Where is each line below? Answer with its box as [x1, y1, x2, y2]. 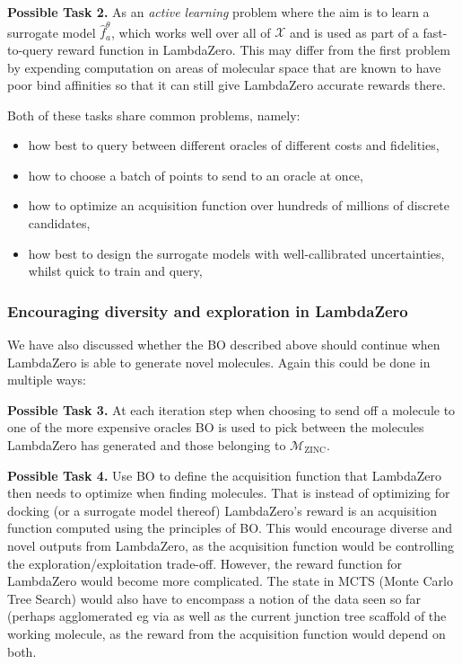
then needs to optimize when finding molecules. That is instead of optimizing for [7, 483, 450, 502]
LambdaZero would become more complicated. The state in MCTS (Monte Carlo [7, 571, 453, 590]
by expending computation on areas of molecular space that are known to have [7, 58, 441, 76]
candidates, [28, 214, 91, 233]
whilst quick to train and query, [28, 261, 203, 280]
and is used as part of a [290, 22, 419, 41]
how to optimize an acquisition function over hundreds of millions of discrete [28, 196, 449, 215]
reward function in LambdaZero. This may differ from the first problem [57, 40, 450, 58]
